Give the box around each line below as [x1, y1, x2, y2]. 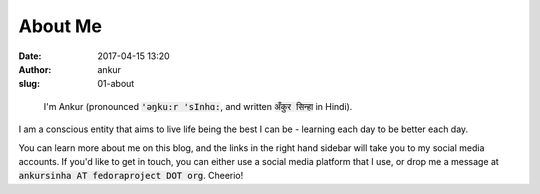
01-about [97, 78, 135, 90]
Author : [18, 63, 52, 75]
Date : [18, 50, 42, 62]
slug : [18, 78, 40, 90]
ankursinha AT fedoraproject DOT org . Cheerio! [18, 170, 244, 182]
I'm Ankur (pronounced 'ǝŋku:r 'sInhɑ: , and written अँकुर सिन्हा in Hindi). [43, 100, 353, 112]
